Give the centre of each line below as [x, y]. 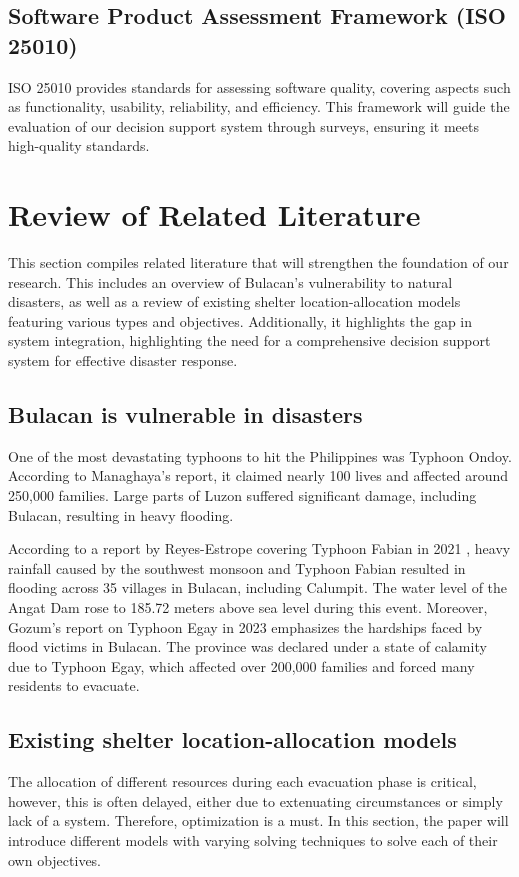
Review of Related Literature [214, 214]
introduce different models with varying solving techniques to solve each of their [253, 839]
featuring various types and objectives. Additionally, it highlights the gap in [240, 320]
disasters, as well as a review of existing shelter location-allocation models [234, 301]
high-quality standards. [79, 145]
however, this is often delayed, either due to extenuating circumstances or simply [255, 800]
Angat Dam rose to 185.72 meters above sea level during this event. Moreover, [248, 607]
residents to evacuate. [74, 685]
